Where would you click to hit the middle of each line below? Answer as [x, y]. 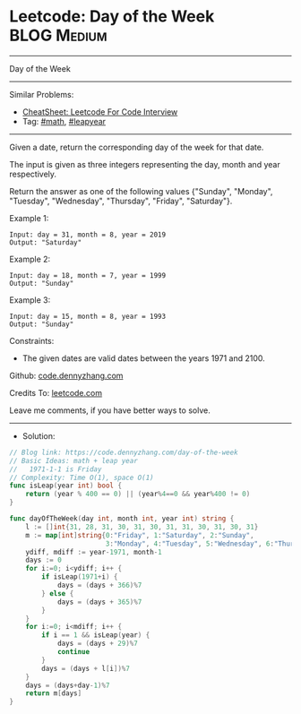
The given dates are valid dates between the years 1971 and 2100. [144, 358]
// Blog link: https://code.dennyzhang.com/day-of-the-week [124, 452]
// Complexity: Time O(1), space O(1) [82, 477]
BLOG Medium [58, 35]
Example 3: [30, 300]
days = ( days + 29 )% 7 [98, 644]
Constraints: [32, 340]
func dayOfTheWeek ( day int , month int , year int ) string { [122, 519]
